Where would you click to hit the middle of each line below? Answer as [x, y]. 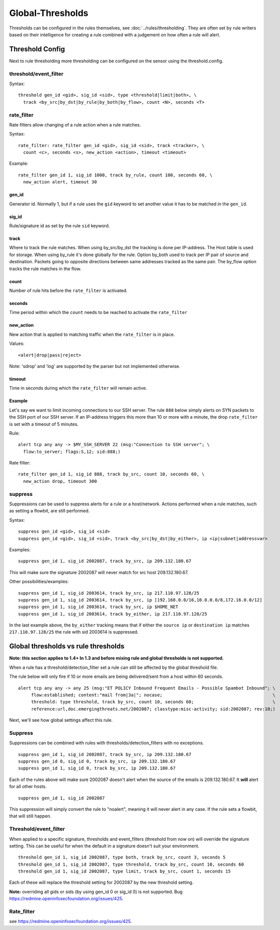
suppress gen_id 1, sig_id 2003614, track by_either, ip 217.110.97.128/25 [113, 614]
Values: [17, 343]
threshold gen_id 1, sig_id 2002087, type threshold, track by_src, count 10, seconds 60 [131, 864]
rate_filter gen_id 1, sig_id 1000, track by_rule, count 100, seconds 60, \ [115, 175]
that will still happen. [30, 816]
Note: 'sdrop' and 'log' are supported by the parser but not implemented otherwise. [95, 366]
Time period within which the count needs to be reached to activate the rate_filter [98, 312]
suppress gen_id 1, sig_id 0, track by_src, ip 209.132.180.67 [97, 768]
